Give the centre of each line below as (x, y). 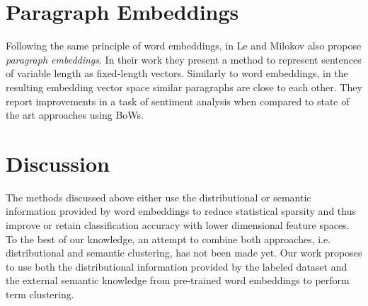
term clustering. (40, 294)
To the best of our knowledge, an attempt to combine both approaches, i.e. (168, 239)
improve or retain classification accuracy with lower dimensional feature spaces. (178, 225)
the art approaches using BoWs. (75, 115)
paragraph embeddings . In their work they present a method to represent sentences (184, 59)
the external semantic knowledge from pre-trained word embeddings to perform (178, 280)
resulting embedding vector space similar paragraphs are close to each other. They (184, 87)
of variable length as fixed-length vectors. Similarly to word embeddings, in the (177, 73)
